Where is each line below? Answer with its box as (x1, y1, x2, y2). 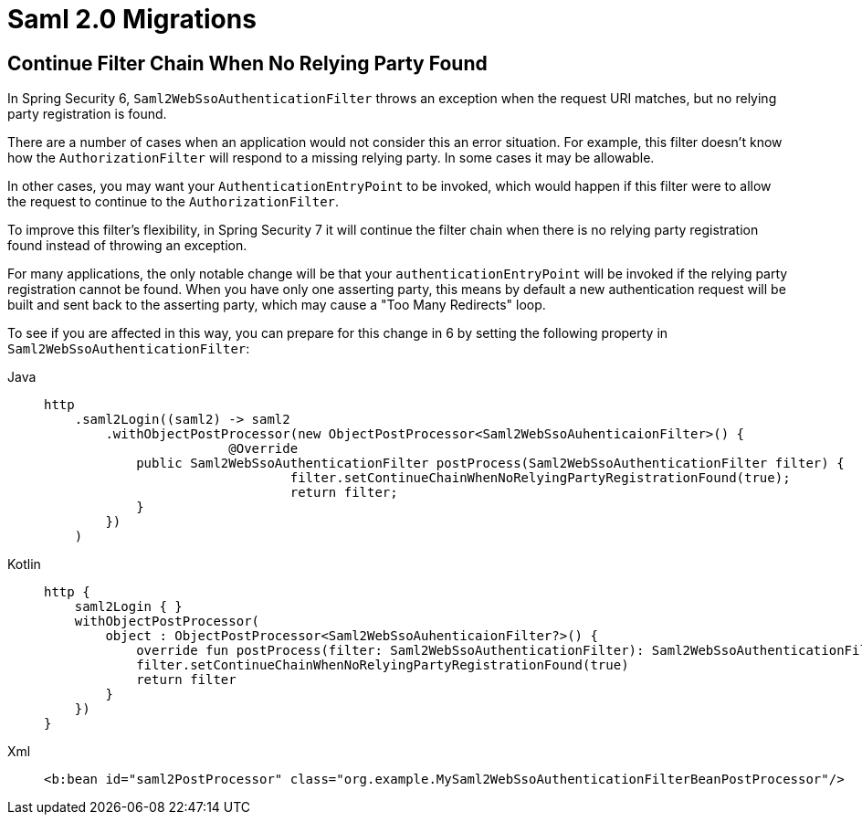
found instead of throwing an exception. (7, 237, 247, 254)
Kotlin (7, 556, 41, 573)
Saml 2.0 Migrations (7, 4, 257, 35)
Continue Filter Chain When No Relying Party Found (7, 51, 488, 75)
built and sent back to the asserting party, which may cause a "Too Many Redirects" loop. (7, 297, 546, 313)
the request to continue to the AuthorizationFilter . (7, 194, 340, 210)
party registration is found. (7, 106, 167, 122)
